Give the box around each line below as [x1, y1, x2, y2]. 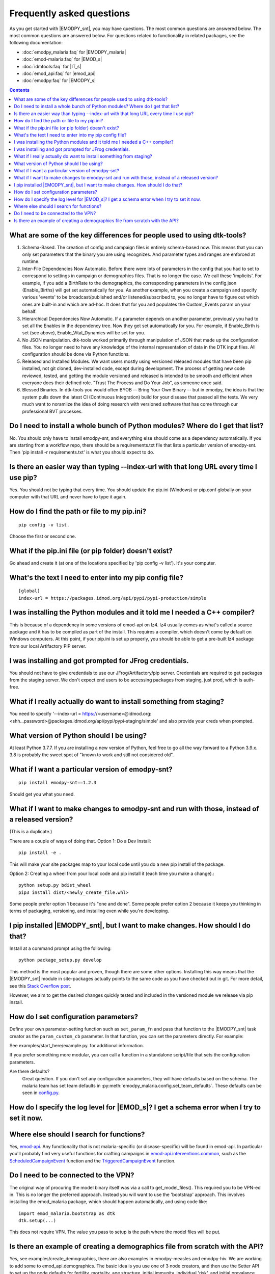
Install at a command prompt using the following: [9, 945, 112, 951]
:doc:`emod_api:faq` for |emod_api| [22, 70, 96, 76]
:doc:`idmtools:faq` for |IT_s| [22, 63, 81, 69]
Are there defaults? [9, 1068, 50, 1075]
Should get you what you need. [9, 791, 75, 797]
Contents [9, 87, 30, 93]
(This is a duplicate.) [9, 829, 52, 835]
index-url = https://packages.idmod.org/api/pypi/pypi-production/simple [18, 595, 207, 601]
